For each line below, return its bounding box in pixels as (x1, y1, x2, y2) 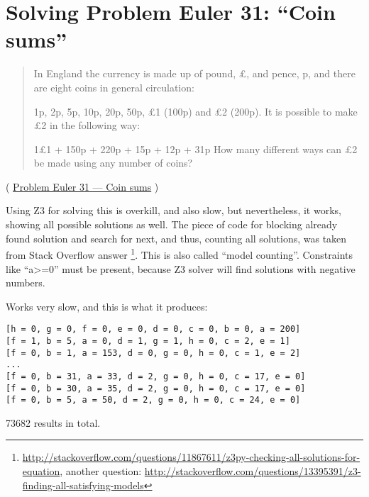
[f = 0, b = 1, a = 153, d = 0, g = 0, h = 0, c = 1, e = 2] (6, 347, 301, 358)
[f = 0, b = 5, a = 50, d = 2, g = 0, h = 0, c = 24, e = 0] (6, 395, 301, 406)
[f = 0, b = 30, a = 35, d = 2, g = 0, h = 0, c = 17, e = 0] (6, 383, 306, 393)
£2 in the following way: (33, 118, 141, 133)
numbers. (6, 275, 45, 290)
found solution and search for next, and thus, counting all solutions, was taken (6, 230, 347, 245)
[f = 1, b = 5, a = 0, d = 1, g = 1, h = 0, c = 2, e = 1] (6, 335, 290, 346)
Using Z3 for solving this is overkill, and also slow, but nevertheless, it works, (6, 203, 341, 218)
